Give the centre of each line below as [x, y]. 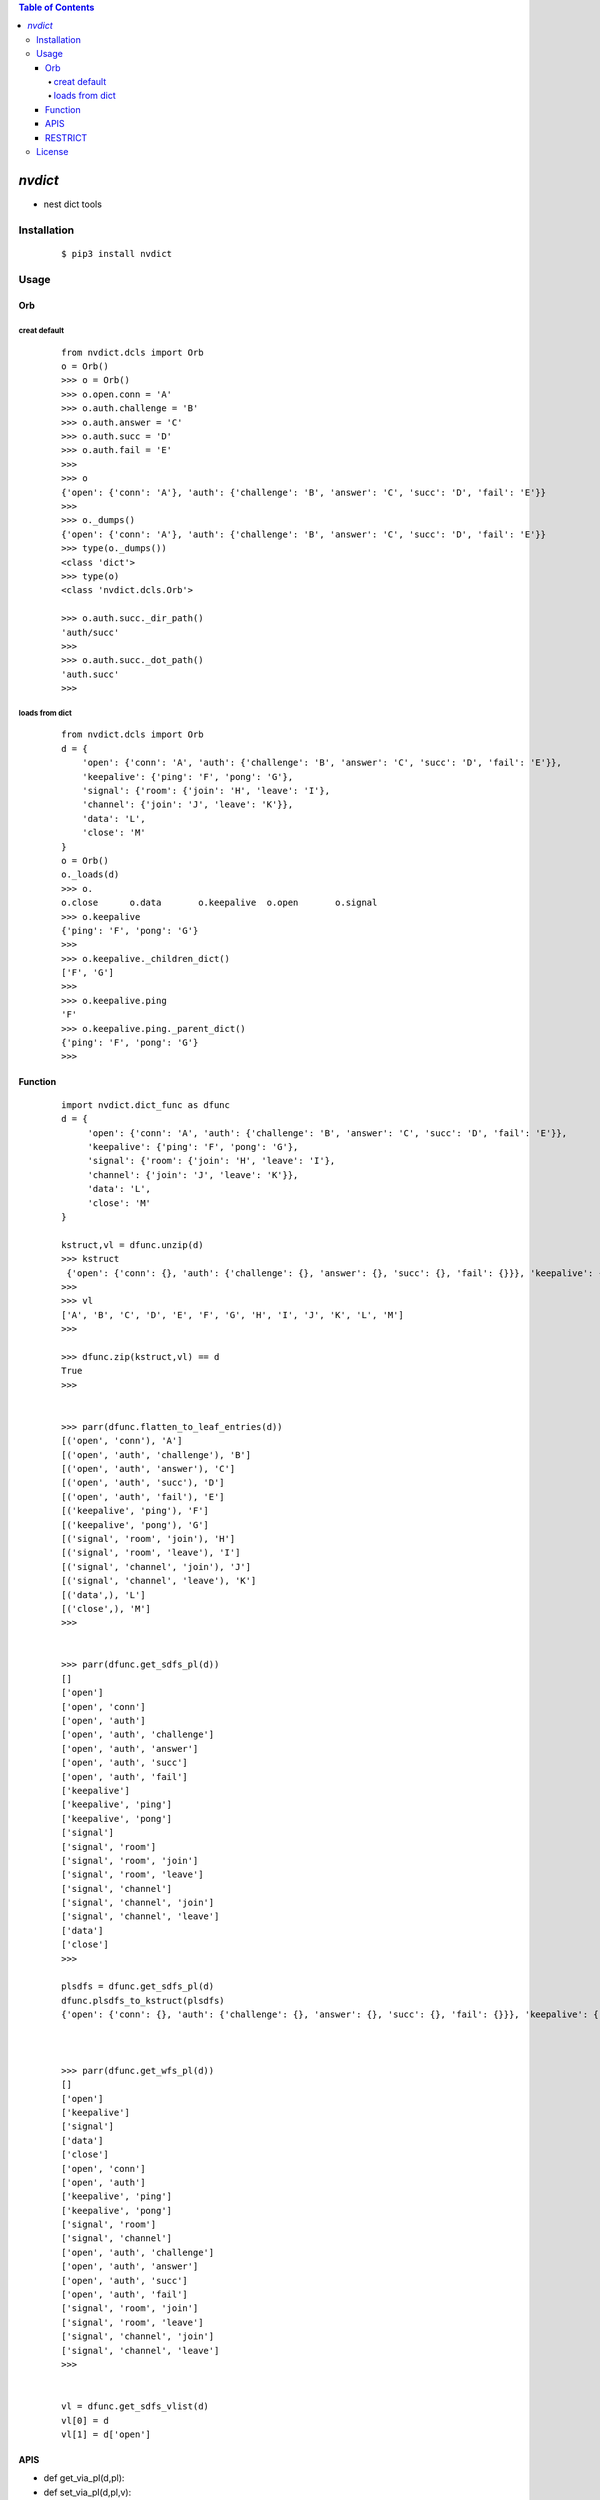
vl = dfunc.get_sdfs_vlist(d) [135, 2406]
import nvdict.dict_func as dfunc [145, 1104]
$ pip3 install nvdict [117, 253]
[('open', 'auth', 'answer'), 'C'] [148, 1468]
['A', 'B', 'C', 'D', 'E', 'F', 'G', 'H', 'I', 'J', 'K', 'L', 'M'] [232, 1314]
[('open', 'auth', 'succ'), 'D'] [143, 1483]
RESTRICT [66, 137]
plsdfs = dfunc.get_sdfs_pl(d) [138, 1986]
